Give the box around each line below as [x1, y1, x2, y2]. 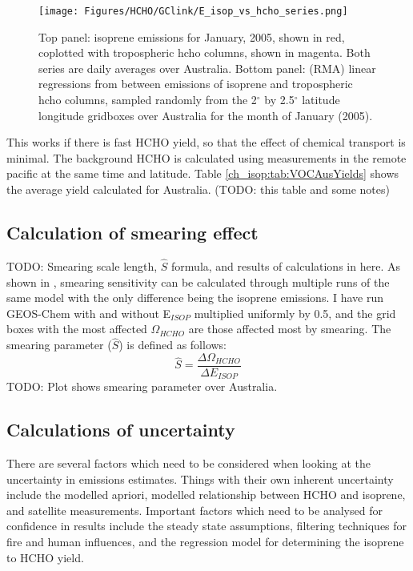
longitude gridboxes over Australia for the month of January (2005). [38, 107, 373, 123]
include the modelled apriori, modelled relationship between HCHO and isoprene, [6, 486, 406, 503]
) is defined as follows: [118, 336, 227, 353]
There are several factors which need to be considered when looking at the [6, 455, 371, 472]
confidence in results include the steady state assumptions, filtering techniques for [6, 517, 407, 534]
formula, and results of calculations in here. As [171, 258, 400, 275]
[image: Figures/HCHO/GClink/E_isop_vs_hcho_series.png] [38, 6, 348, 17]
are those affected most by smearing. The [188, 320, 391, 337]
